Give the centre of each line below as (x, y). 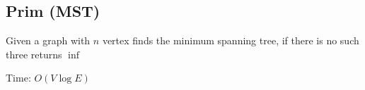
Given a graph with (48, 40)
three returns (34, 54)
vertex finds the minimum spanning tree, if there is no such (231, 40)
